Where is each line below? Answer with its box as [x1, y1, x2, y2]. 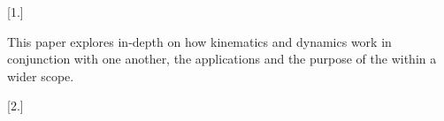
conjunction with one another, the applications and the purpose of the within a [7, 49, 437, 68]
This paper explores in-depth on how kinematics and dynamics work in [7, 32, 392, 50]
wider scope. [7, 66, 74, 85]
